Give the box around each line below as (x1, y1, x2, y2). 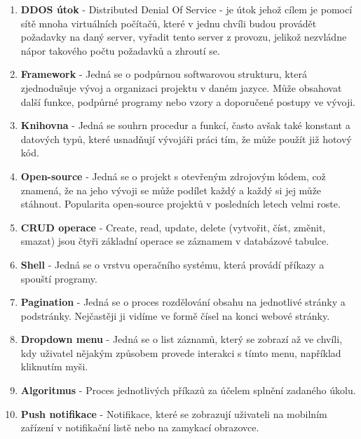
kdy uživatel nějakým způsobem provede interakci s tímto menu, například (20, 345, 341, 360)
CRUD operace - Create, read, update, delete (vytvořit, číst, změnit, (20, 219, 326, 234)
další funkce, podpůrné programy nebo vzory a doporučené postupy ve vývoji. (20, 94, 355, 109)
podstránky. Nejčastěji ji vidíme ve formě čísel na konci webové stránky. (20, 308, 330, 323)
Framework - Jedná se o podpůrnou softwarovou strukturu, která (20, 67, 307, 81)
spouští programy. (20, 271, 97, 285)
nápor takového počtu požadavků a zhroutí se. (20, 43, 220, 58)
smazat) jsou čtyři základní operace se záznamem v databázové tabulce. (20, 234, 329, 248)
